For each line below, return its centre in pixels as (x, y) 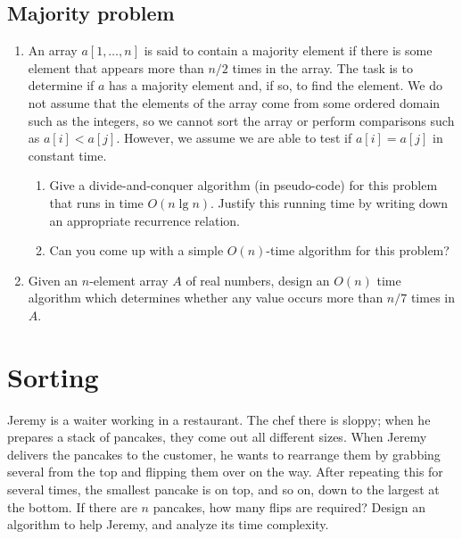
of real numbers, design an (258, 280)
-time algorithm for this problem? (358, 250)
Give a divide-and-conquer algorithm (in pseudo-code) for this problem (243, 185)
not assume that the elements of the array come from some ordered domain (234, 102)
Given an (53, 280)
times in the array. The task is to (322, 67)
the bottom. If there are (72, 506)
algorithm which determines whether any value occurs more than (206, 298)
